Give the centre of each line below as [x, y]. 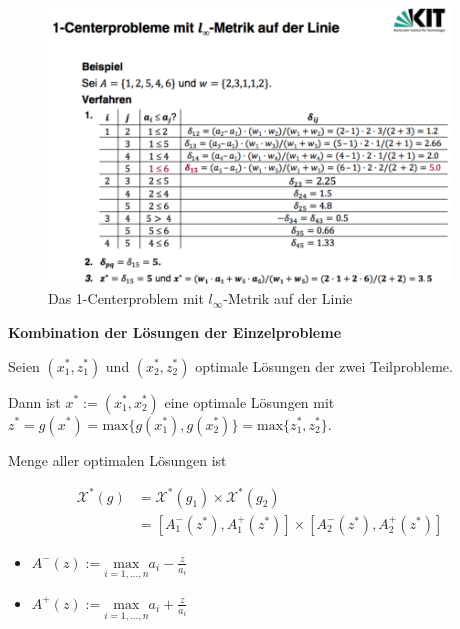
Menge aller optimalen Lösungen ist [117, 459]
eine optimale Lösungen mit [249, 401]
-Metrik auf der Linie [288, 298]
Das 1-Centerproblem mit [126, 298]
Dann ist [34, 401]
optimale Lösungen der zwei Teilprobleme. [324, 365]
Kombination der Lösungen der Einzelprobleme [175, 331]
